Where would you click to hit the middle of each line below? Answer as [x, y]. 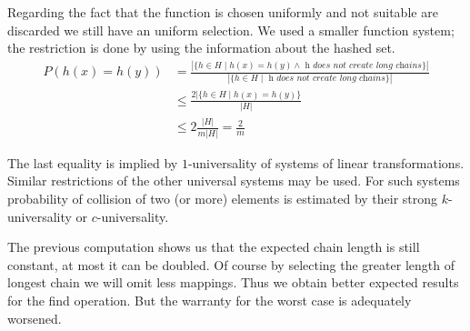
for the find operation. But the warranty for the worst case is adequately [210, 300]
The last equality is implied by [93, 162]
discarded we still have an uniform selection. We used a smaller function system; [231, 30]
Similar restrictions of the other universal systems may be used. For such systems [234, 181]
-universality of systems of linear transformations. [326, 162]
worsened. [35, 318]
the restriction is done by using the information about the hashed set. [201, 48]
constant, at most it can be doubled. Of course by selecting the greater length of [231, 264]
